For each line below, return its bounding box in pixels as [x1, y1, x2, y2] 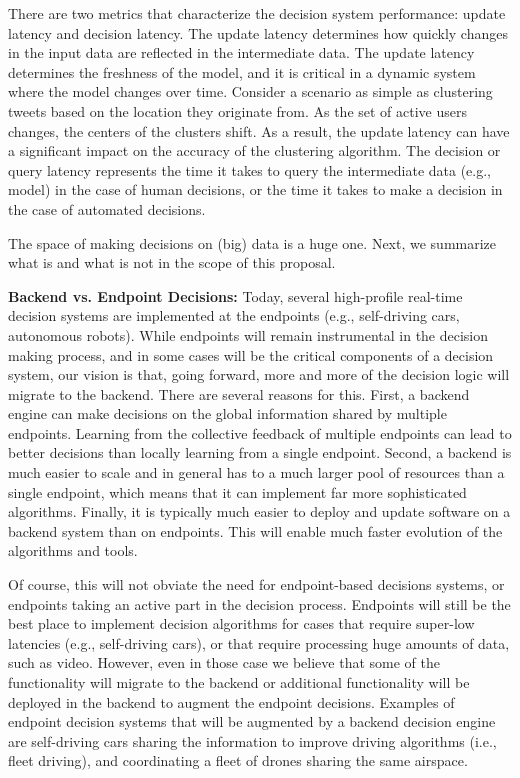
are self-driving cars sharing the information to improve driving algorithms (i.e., [8, 730, 497, 751]
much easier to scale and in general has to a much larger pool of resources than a [8, 462, 505, 483]
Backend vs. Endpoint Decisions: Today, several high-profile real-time [8, 285, 463, 306]
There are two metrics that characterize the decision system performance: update [8, 3, 506, 23]
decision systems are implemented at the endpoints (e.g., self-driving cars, [8, 305, 460, 326]
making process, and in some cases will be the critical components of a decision [8, 344, 494, 365]
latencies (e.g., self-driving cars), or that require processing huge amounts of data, [8, 632, 510, 653]
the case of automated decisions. [8, 198, 206, 219]
